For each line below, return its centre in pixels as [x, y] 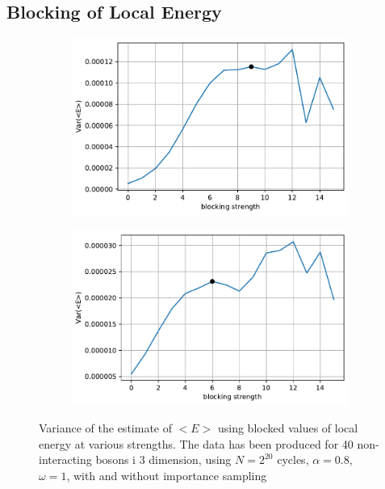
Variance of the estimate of [105, 428]
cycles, [293, 459]
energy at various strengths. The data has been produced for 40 [196, 443]
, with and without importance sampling [167, 476]
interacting [65, 459]
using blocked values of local [288, 428]
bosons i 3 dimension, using [163, 459]
